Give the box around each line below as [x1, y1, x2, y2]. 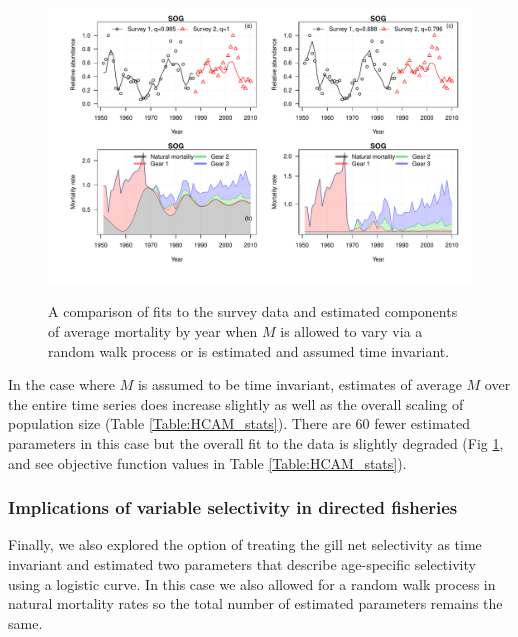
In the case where [8, 374, 116, 395]
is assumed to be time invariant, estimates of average [137, 374, 462, 395]
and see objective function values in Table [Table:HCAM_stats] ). [8, 452, 407, 473]
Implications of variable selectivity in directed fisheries [8, 495, 458, 520]
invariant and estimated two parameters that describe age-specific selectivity [8, 553, 476, 574]
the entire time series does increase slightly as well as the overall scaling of [8, 393, 464, 414]
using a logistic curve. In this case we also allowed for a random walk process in [8, 573, 496, 594]
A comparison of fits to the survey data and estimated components [48, 301, 458, 322]
